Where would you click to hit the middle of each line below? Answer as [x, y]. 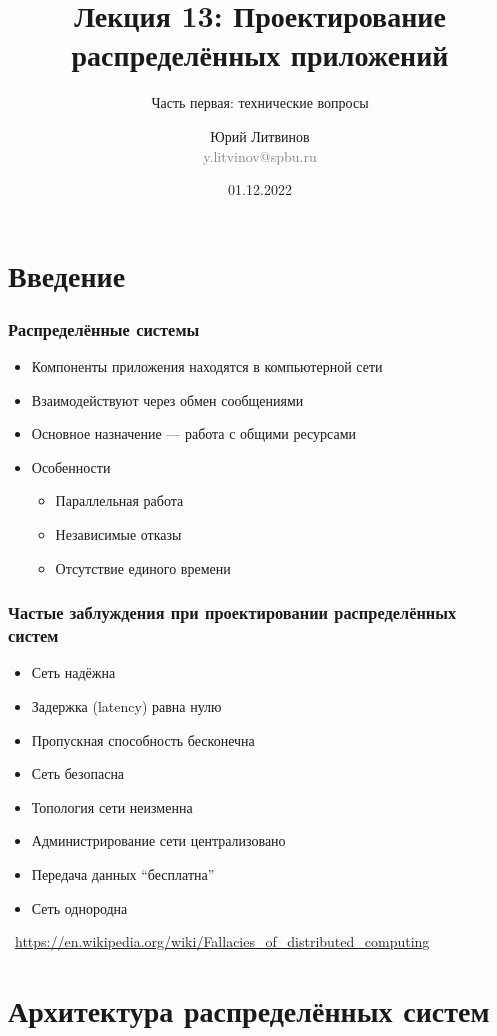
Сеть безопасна [78, 773]
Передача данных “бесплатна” [123, 873]
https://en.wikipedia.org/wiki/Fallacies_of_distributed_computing [222, 941]
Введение [67, 274]
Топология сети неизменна [112, 806]
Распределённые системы [104, 328]
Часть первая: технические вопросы [260, 102]
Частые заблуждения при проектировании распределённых [232, 612]
